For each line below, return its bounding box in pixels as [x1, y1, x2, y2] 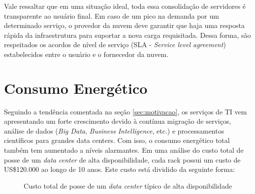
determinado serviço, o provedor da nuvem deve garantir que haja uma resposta [4, 20, 245, 30]
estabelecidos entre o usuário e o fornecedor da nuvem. [4, 49, 169, 59]
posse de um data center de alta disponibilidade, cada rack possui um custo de [4, 154, 241, 165]
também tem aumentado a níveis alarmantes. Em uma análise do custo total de [4, 145, 244, 155]
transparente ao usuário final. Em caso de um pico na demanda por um [4, 10, 219, 21]
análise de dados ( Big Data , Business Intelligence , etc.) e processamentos [4, 125, 224, 136]
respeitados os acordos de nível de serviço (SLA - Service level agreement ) [4, 39, 226, 50]
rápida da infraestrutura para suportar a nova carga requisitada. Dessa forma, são [4, 29, 251, 40]
